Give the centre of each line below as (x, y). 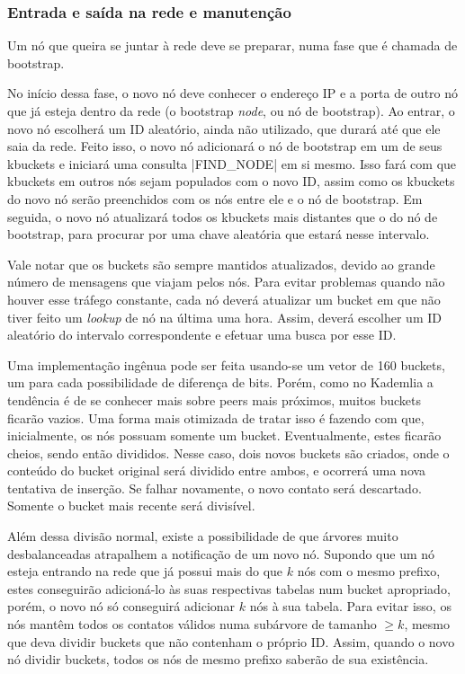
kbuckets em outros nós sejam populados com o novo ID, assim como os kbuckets (231, 181)
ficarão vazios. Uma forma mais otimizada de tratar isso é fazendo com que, (216, 417)
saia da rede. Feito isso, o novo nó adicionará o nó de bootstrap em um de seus (225, 146)
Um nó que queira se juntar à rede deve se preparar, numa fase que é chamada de (232, 45)
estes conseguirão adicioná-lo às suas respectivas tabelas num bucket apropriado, (229, 588)
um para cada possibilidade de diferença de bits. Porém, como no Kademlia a (220, 382)
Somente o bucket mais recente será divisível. (131, 505)
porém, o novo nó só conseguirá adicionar (121, 606)
